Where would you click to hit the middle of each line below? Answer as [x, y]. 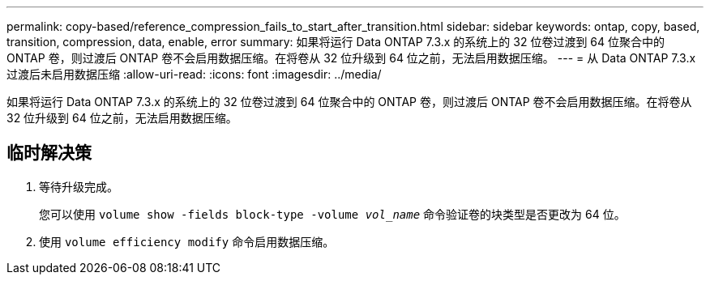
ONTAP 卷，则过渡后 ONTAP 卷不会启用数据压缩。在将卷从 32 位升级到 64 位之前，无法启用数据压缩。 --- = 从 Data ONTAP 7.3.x [351, 58]
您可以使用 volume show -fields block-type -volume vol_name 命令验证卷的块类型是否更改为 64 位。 [332, 214]
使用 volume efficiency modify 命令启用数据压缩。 [187, 241]
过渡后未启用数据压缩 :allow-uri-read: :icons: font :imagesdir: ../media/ [194, 74]
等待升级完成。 [79, 186]
